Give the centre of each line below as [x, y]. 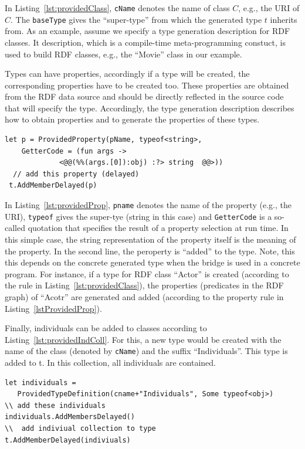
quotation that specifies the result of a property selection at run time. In [158, 228]
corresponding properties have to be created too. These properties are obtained [147, 85]
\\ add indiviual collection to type [80, 428]
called [15, 228]
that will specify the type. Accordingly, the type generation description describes [150, 108]
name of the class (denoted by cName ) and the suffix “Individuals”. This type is [146, 351]
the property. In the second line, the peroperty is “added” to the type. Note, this [150, 251]
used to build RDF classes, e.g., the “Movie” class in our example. [123, 54]
